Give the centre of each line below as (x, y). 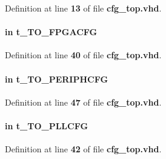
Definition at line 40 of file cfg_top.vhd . (83, 55)
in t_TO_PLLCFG (47, 125)
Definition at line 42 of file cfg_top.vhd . (83, 149)
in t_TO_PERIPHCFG (57, 79)
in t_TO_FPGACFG (51, 32)
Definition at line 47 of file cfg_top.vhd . (83, 102)
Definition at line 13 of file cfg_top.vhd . (83, 8)
